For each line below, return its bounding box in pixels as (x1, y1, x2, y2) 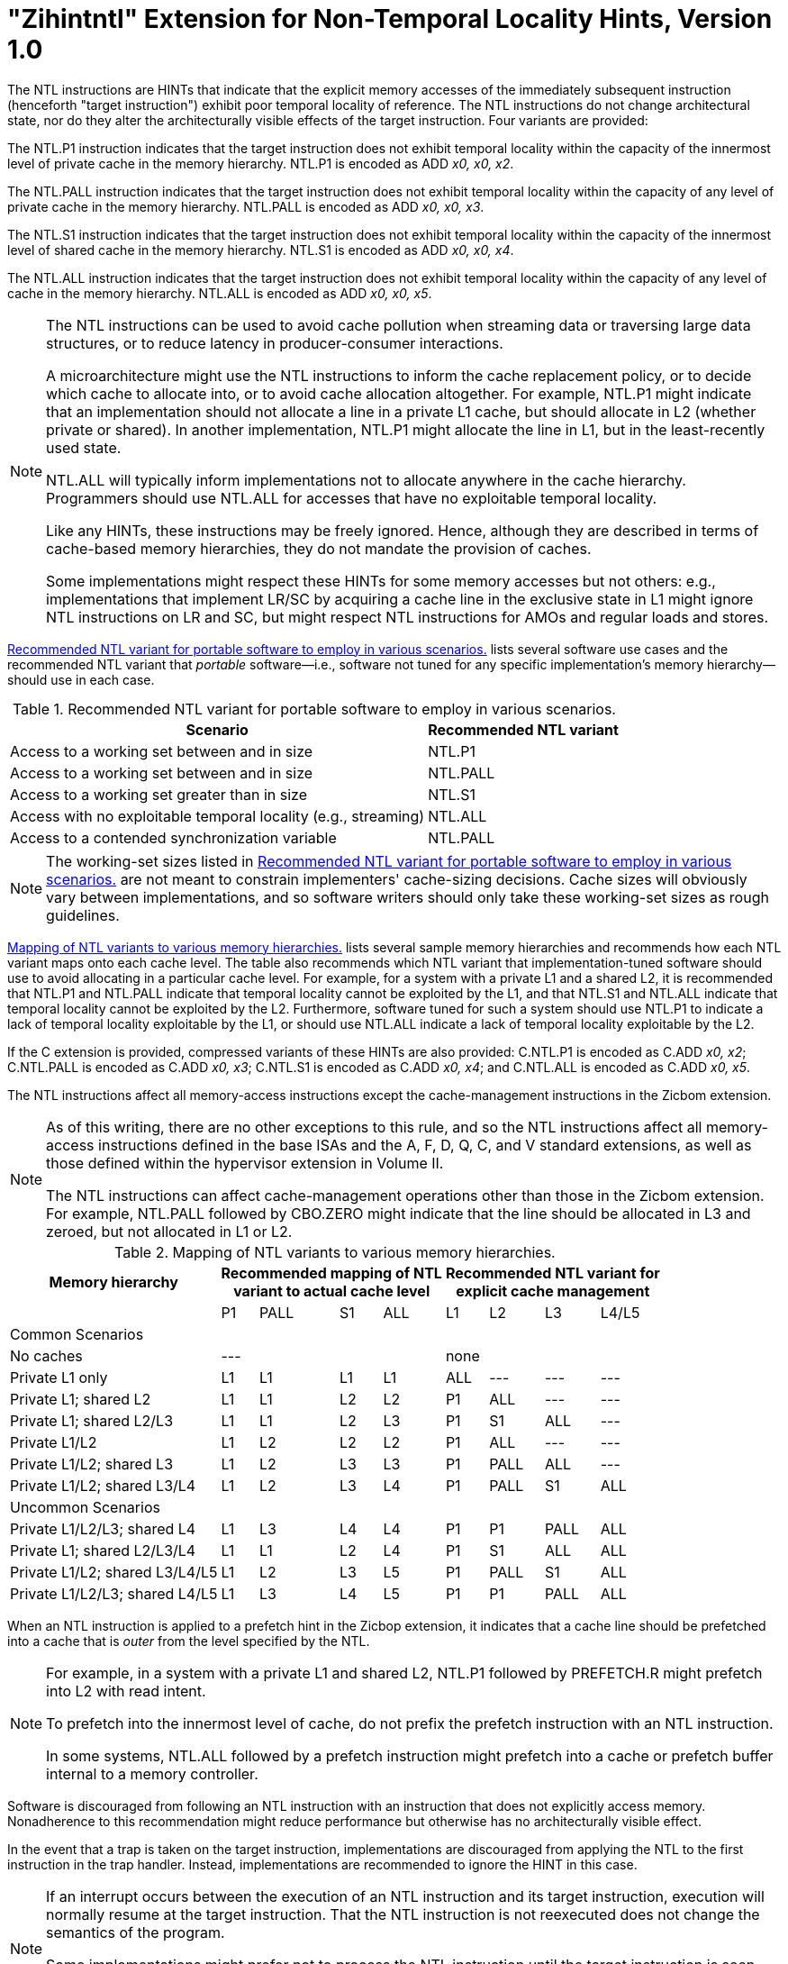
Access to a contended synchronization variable (10, 828, 337, 847)
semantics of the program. (46, 1923, 225, 1941)
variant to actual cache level (233, 1281, 430, 1300)
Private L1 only (10, 1368, 108, 1387)
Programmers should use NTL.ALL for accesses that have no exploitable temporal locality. (46, 488, 657, 507)
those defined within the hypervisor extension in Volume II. (46, 1153, 444, 1172)
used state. (46, 438, 122, 457)
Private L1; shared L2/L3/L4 (10, 1541, 196, 1559)
